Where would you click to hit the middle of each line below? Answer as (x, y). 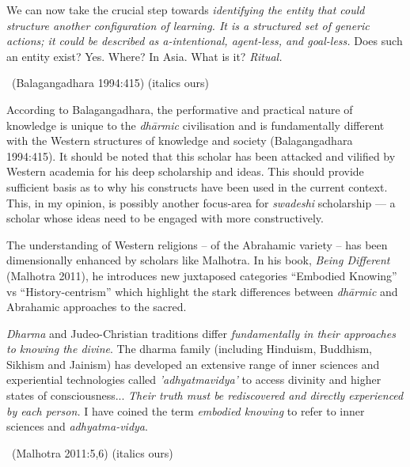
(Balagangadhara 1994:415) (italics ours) (110, 83)
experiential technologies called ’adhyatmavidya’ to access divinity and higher (194, 380)
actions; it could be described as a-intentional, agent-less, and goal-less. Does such (205, 41)
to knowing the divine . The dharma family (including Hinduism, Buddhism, (189, 349)
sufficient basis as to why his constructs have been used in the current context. (197, 186)
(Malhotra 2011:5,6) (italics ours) (92, 452)
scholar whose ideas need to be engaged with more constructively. (165, 218)
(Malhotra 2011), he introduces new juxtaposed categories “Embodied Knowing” (202, 275)
